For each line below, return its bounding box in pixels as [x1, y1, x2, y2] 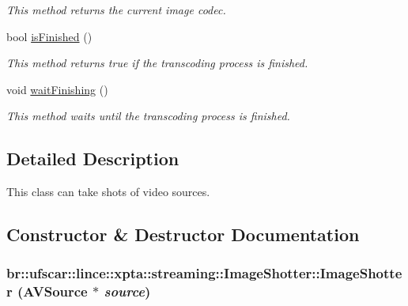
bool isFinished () [6, 28, 93, 44]
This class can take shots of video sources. [6, 183, 210, 200]
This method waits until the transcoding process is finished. [6, 108, 290, 124]
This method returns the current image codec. [6, 2, 226, 17]
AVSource [23, 281, 88, 301]
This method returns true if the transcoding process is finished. [6, 55, 308, 71]
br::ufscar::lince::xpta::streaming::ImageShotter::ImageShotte [6, 263, 402, 283]
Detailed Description [6, 146, 179, 171]
